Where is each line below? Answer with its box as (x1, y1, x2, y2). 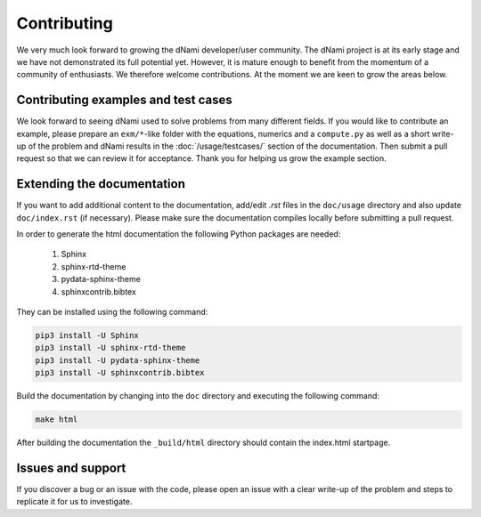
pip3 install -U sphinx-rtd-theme (35, 343, 186, 353)
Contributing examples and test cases (16, 93, 232, 108)
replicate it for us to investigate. (16, 497, 133, 507)
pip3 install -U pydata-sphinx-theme (35, 355, 200, 365)
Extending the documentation (16, 176, 186, 191)
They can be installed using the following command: (16, 307, 208, 318)
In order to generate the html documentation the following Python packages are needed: (16, 229, 341, 239)
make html (35, 415, 78, 424)
